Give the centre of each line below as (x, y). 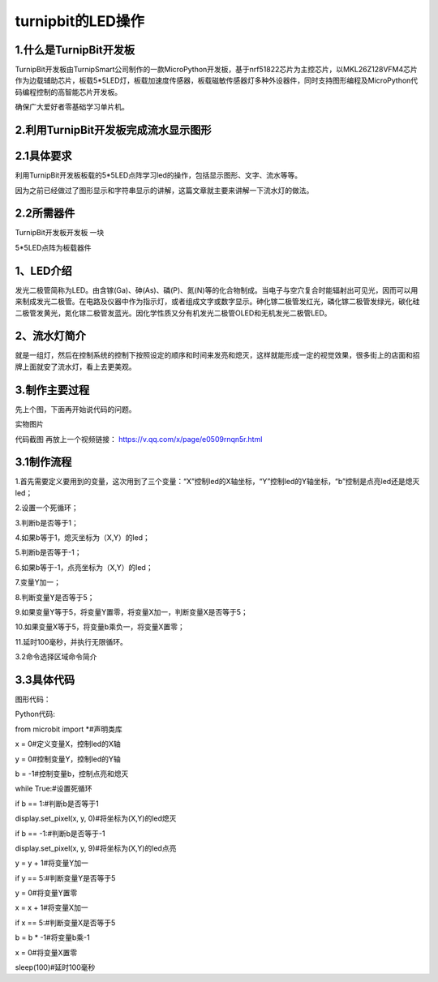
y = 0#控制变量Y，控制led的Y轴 (68, 759)
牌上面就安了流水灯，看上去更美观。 (75, 367)
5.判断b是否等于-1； (48, 552)
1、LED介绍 (43, 270)
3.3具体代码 (45, 680)
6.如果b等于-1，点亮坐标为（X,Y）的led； (84, 567)
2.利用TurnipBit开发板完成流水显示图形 (113, 130)
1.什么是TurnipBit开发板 (75, 50)
